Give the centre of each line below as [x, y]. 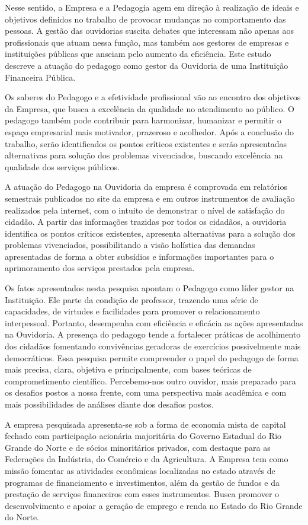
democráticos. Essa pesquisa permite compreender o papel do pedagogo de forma [152, 357]
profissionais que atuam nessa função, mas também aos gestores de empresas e [147, 42]
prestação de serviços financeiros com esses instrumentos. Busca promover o [142, 494]
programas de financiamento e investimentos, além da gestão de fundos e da [142, 482]
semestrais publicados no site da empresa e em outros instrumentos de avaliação [150, 198]
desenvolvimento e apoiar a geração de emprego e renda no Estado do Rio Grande [154, 505]
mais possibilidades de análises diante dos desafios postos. [109, 404]
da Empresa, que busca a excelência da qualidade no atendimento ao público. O [150, 108]
